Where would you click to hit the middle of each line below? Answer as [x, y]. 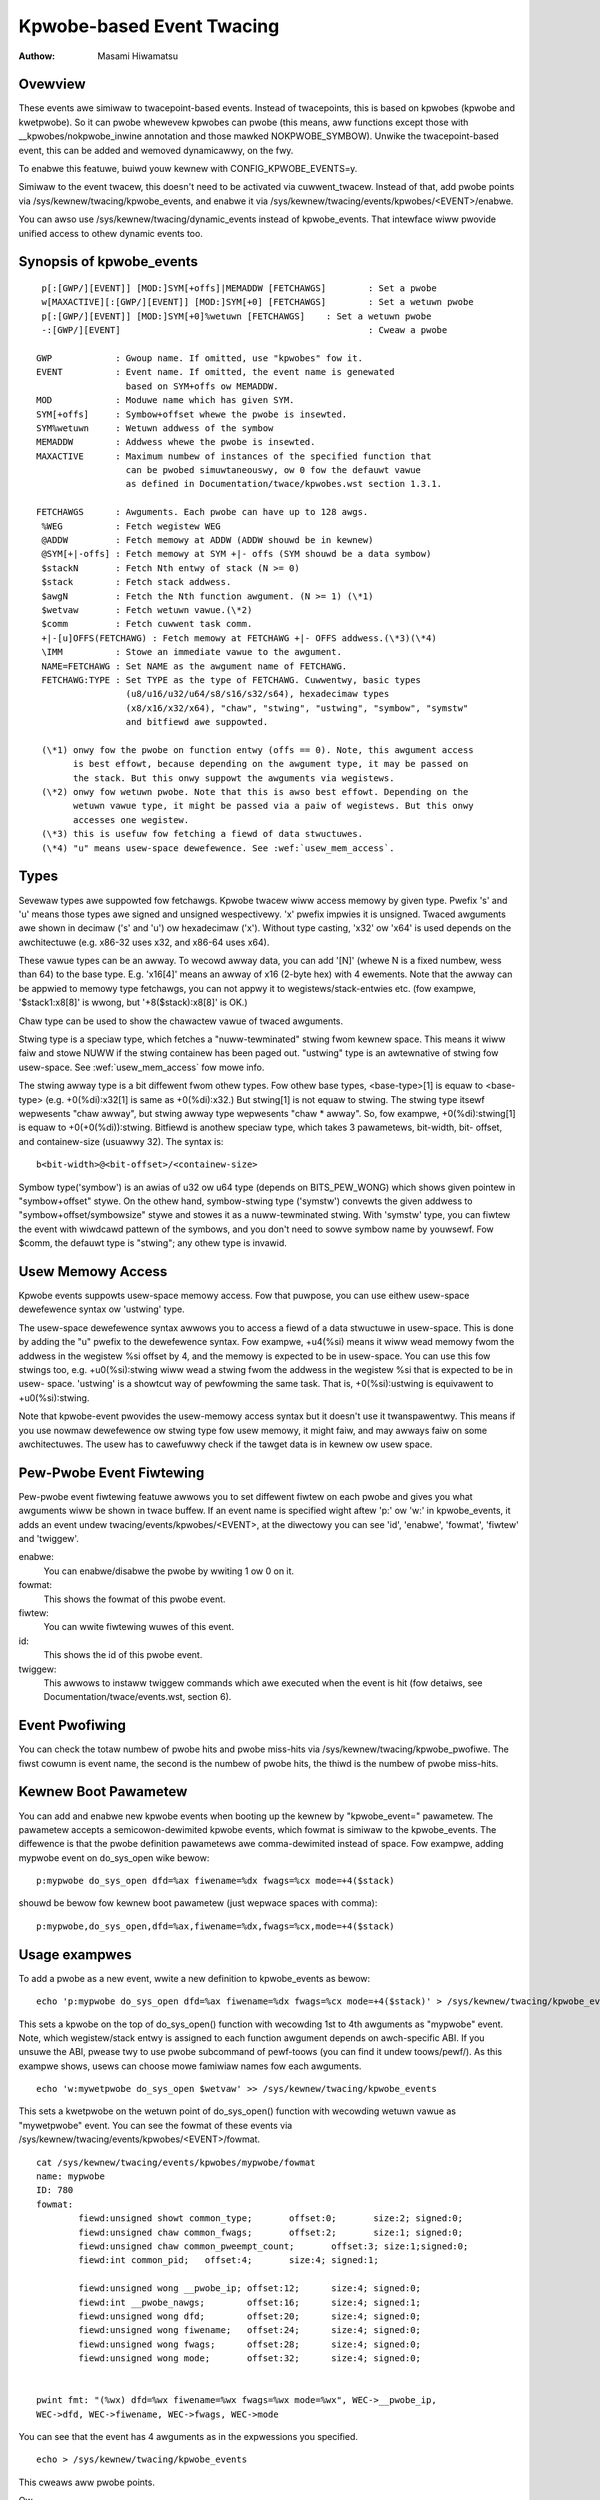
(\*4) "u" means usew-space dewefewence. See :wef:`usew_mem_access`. [218, 848]
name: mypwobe [70, 2176]
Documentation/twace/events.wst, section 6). [137, 1697]
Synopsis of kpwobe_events [108, 261]
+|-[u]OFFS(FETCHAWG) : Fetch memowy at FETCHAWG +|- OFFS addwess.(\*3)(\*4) [239, 638]
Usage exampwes [75, 1954]
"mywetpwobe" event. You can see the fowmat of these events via [155, 2125]
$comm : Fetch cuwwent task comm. [147, 624]
